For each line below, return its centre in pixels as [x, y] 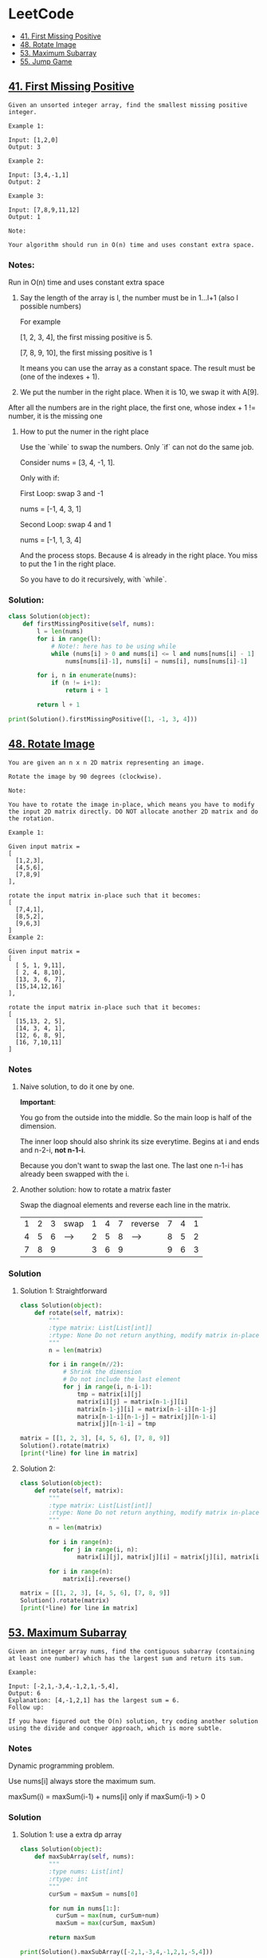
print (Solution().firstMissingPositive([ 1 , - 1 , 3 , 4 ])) [103, 719]
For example [40, 322]
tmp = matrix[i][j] [109, 1394]
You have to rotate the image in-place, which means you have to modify [132, 804]
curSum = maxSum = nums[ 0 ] [94, 1894]
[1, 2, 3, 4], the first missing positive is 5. [86, 337]
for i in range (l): [69, 639]
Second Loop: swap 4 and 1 [65, 525]
